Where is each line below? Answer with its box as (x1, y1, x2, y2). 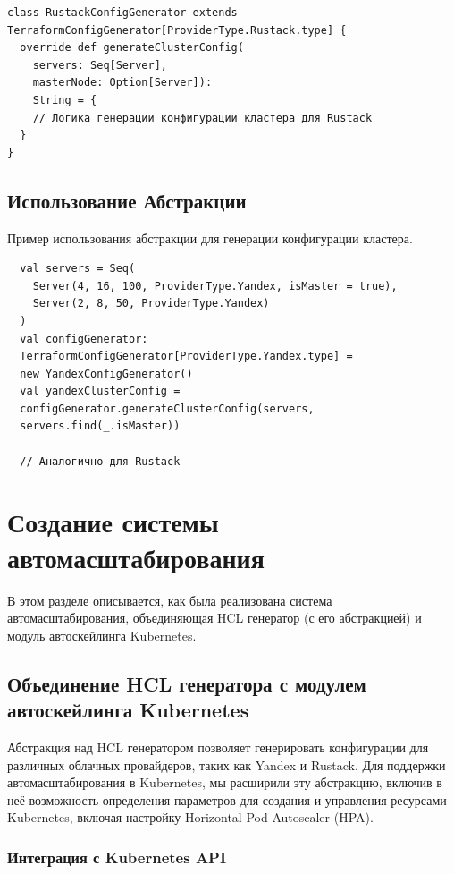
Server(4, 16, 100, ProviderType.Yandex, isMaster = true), (32, 279, 398, 293)
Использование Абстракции (7, 186, 247, 214)
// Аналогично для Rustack (20, 454, 181, 468)
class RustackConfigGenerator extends (7, 6, 238, 19)
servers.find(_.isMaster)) (20, 420, 181, 433)
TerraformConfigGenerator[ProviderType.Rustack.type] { (7, 23, 347, 37)
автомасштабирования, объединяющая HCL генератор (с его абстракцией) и (7, 608, 422, 627)
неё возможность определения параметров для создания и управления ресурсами (7, 790, 447, 809)
